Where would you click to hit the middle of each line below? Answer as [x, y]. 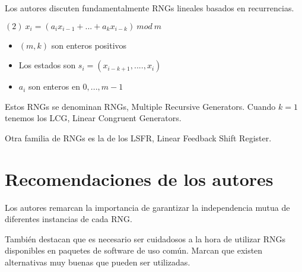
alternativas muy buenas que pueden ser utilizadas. [98, 262]
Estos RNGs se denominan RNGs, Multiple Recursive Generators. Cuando [140, 106]
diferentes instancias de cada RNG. [69, 219]
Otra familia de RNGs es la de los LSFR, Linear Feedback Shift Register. [138, 137]
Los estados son [47, 65]
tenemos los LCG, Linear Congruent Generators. [93, 118]
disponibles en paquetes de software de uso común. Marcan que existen [134, 250]
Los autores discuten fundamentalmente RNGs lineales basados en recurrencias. [150, 8]
